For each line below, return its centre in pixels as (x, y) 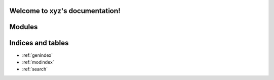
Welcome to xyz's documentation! (65, 11)
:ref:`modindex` (38, 62)
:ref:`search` (35, 69)
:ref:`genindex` (38, 55)
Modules (24, 27)
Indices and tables (39, 43)
